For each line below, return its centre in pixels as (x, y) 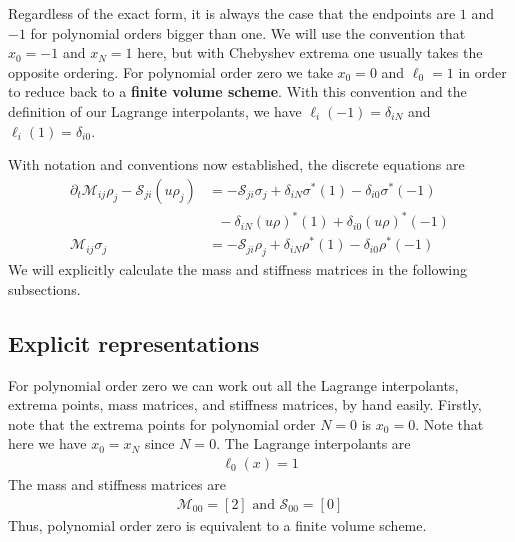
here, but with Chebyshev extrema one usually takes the (310, 52)
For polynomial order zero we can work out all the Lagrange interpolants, (233, 384)
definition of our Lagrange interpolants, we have (155, 110)
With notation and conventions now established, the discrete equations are (236, 164)
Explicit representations (134, 342)
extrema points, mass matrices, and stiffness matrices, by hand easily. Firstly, (245, 404)
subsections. (44, 288)
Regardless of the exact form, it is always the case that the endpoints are (232, 13)
